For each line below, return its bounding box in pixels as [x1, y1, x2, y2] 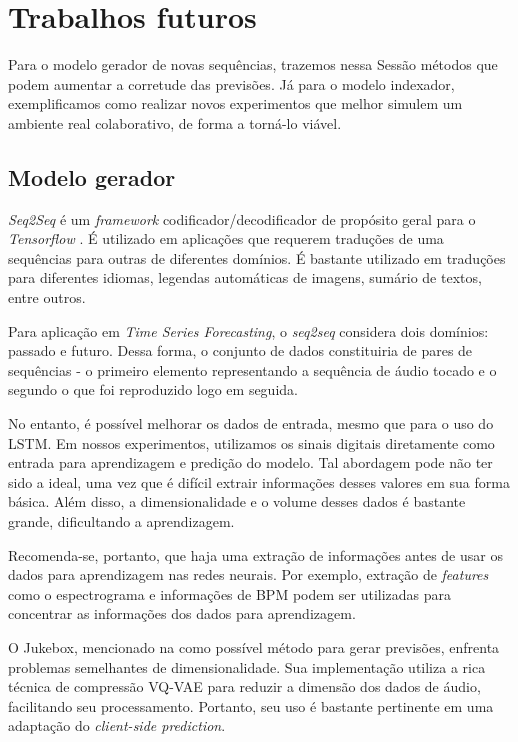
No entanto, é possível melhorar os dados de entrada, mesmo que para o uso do [8, 413, 494, 434]
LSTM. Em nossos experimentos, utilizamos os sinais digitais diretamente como [8, 432, 495, 453]
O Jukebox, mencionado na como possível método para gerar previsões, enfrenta [8, 636, 500, 657]
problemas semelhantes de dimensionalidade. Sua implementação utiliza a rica [8, 656, 486, 677]
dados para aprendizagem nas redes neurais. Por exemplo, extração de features [8, 564, 489, 585]
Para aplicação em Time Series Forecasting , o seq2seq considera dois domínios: [8, 320, 489, 341]
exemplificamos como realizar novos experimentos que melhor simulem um [8, 93, 463, 114]
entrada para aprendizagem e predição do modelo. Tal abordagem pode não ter [8, 452, 493, 473]
